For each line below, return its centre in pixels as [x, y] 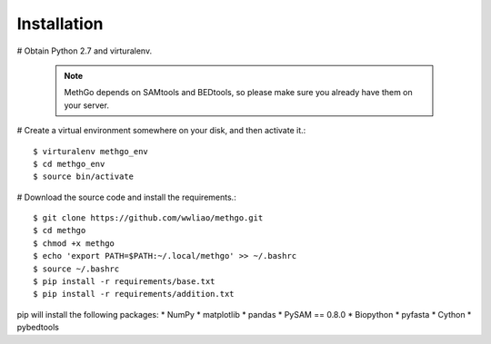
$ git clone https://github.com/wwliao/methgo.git [148, 218]
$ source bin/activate [84, 177]
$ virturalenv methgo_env [91, 151]
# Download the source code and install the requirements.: [126, 197]
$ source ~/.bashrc [76, 269]
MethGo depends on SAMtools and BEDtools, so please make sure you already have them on [238, 93]
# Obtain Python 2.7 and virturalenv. [85, 51]
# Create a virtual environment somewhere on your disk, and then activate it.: [161, 131]
